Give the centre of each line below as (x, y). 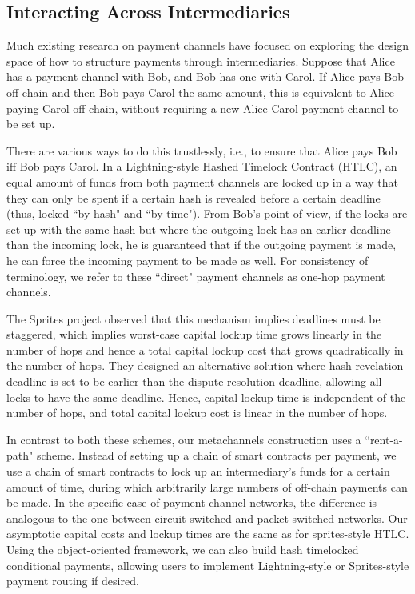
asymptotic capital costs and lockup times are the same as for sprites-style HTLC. (208, 534)
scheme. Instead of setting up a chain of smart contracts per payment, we (216, 455)
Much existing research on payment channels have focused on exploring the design (207, 45)
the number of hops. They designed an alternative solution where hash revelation (205, 365)
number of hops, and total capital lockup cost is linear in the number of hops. (197, 413)
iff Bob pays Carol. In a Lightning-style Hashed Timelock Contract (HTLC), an (202, 166)
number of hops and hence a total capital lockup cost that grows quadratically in (205, 349)
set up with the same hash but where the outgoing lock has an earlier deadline (199, 229)
